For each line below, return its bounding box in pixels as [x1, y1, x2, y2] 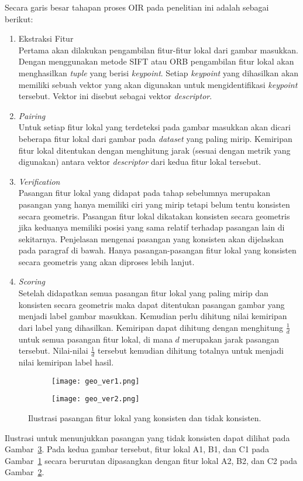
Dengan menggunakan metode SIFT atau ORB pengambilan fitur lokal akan [18, 55, 294, 67]
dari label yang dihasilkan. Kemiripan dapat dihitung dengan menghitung [18, 321, 283, 333]
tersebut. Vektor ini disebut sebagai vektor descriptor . [18, 90, 212, 102]
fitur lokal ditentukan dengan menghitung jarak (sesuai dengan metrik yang [18, 144, 291, 156]
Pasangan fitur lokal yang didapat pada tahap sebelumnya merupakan [18, 187, 271, 199]
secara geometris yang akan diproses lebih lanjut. [18, 255, 195, 267]
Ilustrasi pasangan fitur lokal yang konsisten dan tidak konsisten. [28, 412, 261, 424]
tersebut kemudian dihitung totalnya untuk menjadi [97, 344, 284, 357]
